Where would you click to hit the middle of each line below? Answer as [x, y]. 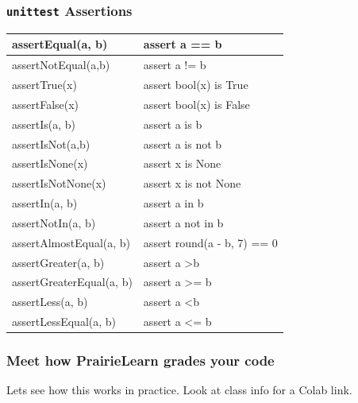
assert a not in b [183, 222]
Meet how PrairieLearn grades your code [141, 360]
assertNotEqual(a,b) [61, 65]
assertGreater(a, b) [58, 262]
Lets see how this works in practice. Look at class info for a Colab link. [179, 390]
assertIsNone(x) [50, 163]
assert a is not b [183, 143]
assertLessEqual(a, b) [64, 322]
